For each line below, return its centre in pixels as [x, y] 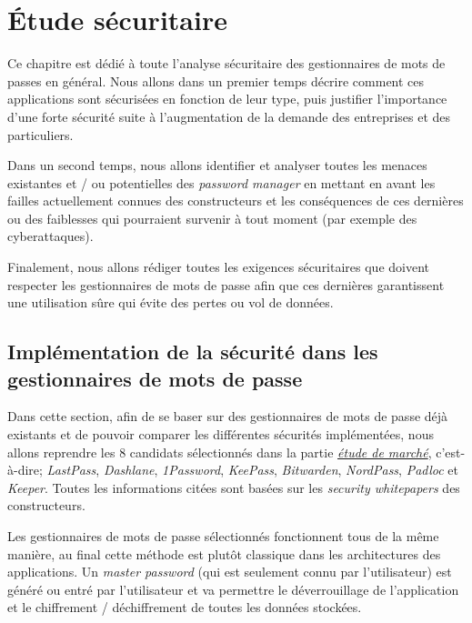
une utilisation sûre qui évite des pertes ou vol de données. [171, 302]
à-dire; [25, 470]
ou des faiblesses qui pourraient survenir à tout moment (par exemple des [212, 218]
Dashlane [129, 470]
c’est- [451, 452]
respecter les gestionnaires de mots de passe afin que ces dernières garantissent [226, 284]
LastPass [71, 470]
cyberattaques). [50, 236]
